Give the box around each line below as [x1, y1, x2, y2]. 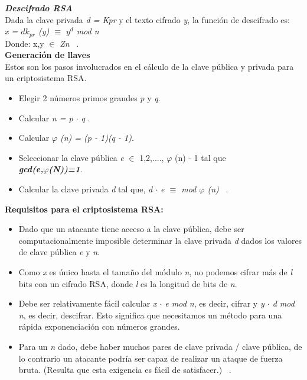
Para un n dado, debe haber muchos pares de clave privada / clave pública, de [18, 340, 302, 352]
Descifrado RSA [5, 2, 73, 14]
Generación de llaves [5, 49, 90, 61]
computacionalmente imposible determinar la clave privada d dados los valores [18, 234, 302, 246]
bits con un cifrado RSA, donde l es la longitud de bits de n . [18, 277, 237, 289]
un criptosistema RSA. [5, 72, 87, 84]
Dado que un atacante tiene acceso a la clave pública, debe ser [18, 223, 244, 235]
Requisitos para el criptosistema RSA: [5, 202, 164, 215]
